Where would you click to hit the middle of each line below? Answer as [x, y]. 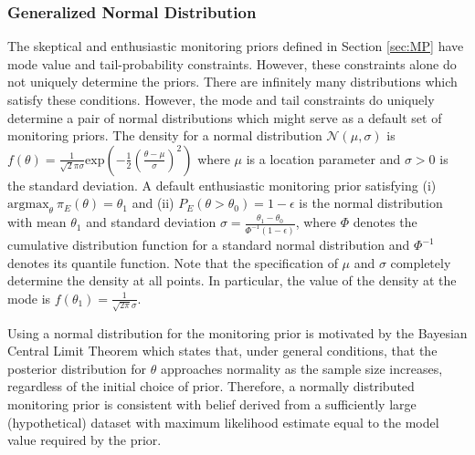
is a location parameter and [323, 158]
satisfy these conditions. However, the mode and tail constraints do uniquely [221, 99]
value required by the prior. [84, 440]
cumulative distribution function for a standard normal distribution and [209, 245]
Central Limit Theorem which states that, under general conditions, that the [222, 351]
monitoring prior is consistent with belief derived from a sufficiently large [212, 403]
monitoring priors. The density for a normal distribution [165, 135]
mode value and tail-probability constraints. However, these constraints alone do [232, 63]
